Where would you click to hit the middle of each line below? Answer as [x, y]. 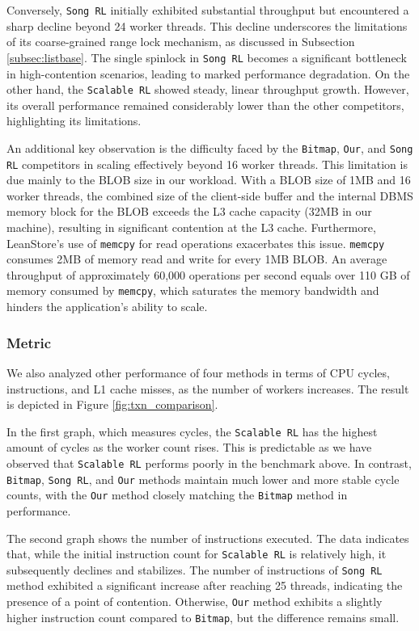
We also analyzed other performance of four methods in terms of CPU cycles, [198, 372]
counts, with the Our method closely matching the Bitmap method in [177, 495]
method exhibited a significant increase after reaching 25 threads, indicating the [205, 585]
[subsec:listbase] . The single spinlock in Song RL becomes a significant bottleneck [207, 57]
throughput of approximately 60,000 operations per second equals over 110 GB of [208, 274]
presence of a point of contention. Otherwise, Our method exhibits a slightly [195, 602]
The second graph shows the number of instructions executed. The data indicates [208, 538]
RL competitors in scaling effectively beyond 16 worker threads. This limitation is [207, 164]
